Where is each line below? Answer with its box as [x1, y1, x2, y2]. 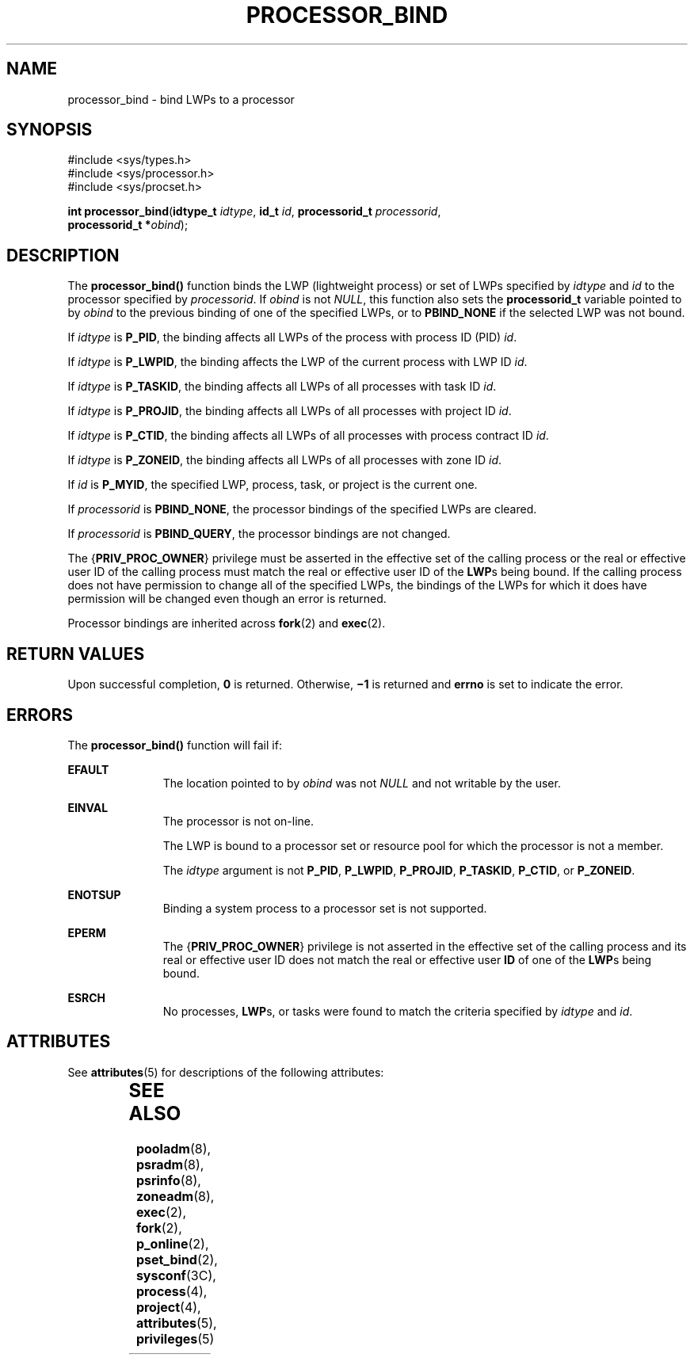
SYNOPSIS [6, 120, 93, 140]
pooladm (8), [135, 1140, 212, 1157]
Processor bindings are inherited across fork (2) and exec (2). [67, 616, 386, 631]
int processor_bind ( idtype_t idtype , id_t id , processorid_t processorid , [67, 204, 441, 219]
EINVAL [67, 800, 109, 814]
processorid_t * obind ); [67, 218, 189, 232]
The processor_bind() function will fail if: [67, 738, 282, 752]
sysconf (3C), [135, 1267, 216, 1283]
